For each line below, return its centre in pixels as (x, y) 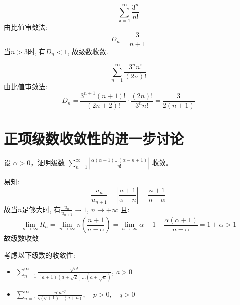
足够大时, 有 (41, 209)
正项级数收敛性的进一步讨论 (94, 138)
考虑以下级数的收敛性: (40, 254)
